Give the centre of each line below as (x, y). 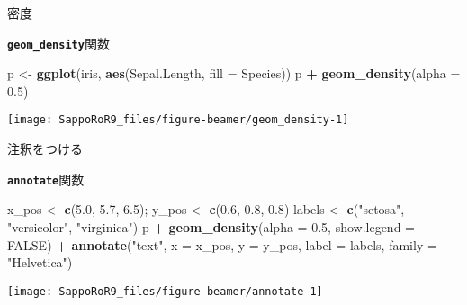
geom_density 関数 (58, 43)
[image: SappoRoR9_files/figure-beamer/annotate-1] (165, 291)
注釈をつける (45, 149)
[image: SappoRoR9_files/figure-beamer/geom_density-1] (178, 120)
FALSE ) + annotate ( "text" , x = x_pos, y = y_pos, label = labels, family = (222, 244)
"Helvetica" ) (40, 262)
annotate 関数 (46, 179)
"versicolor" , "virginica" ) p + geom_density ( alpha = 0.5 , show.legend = (211, 226)
